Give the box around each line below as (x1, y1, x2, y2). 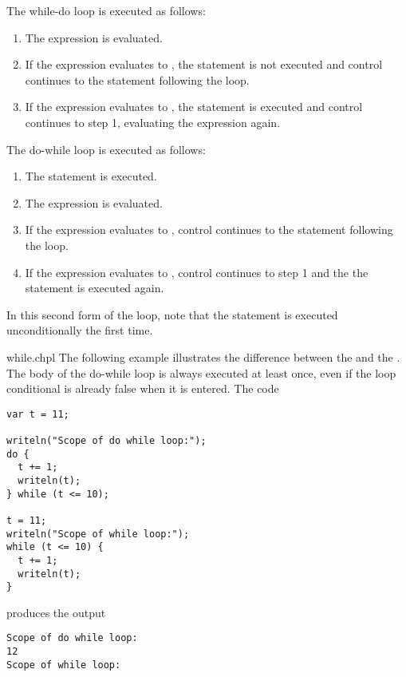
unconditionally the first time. (6, 322, 153, 338)
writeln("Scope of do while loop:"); (6, 435, 207, 446)
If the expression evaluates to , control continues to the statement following (25, 221, 393, 238)
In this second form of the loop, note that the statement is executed (6, 306, 338, 323)
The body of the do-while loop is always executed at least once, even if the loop (6, 364, 396, 381)
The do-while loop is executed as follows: (6, 141, 206, 157)
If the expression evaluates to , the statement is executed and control (25, 98, 363, 115)
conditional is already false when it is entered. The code (6, 380, 279, 397)
